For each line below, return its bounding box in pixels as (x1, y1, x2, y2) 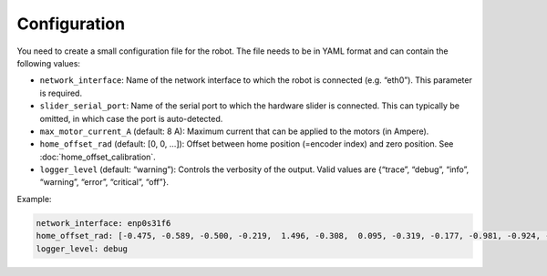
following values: (16, 57, 81, 68)
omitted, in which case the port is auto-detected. (39, 113, 223, 124)
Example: (16, 193, 52, 204)
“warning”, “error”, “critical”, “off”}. (39, 177, 169, 188)
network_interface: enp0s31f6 (36, 218, 171, 228)
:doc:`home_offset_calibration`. (39, 151, 157, 162)
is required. (39, 87, 82, 98)
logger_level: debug (36, 243, 128, 254)
